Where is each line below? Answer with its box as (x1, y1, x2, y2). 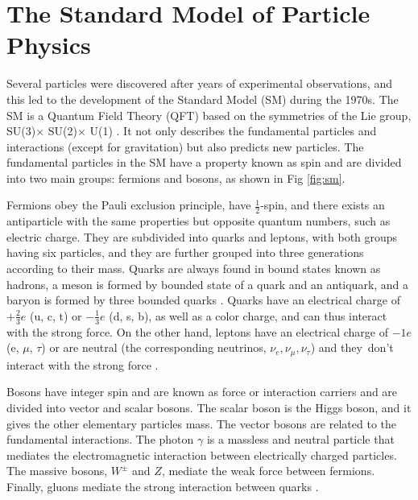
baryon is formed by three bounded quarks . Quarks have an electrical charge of (6, 291, 400, 308)
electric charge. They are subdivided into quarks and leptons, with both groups (6, 228, 398, 245)
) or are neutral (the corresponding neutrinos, (41, 339, 267, 356)
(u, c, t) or (30, 307, 82, 324)
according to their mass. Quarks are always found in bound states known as (6, 260, 381, 277)
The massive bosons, (6, 462, 108, 479)
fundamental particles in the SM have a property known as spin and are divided (6, 154, 402, 171)
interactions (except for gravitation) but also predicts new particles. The (6, 138, 364, 155)
